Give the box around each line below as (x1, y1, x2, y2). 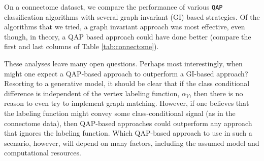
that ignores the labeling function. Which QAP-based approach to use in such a (4, 128, 252, 138)
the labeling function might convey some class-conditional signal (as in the (4, 108, 236, 118)
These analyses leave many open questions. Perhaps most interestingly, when (4, 58, 243, 69)
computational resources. (4, 147, 81, 158)
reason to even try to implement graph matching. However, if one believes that (4, 98, 249, 108)
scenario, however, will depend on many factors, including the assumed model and (4, 137, 259, 148)
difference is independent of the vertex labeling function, (4, 88, 180, 98)
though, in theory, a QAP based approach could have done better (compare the (4, 31, 251, 42)
